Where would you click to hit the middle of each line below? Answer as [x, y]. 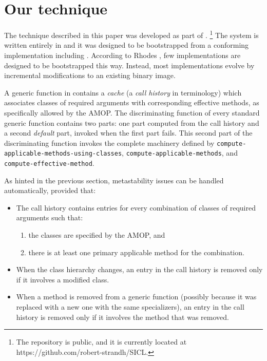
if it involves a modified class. [63, 279]
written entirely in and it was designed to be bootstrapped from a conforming [127, 45]
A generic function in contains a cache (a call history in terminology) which [123, 92]
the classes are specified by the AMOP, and [97, 235]
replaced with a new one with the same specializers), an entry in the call [130, 307]
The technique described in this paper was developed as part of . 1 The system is [131, 34]
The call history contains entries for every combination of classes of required [136, 207]
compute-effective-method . [49, 163]
